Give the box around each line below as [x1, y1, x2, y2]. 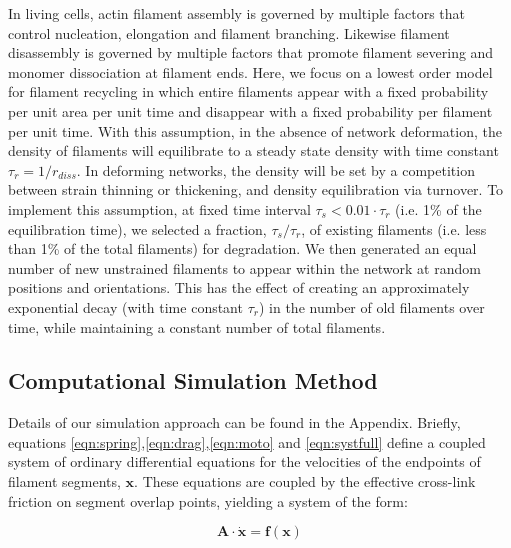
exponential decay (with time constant [8, 296, 243, 317]
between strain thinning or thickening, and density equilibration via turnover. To [8, 179, 504, 200]
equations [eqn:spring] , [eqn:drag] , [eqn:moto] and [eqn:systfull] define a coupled [8, 431, 486, 452]
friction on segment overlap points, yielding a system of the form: [8, 490, 408, 511]
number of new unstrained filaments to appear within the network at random [8, 257, 481, 278]
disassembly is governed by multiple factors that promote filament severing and [8, 42, 494, 63]
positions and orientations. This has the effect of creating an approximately [8, 277, 470, 298]
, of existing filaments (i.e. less [301, 218, 487, 239]
